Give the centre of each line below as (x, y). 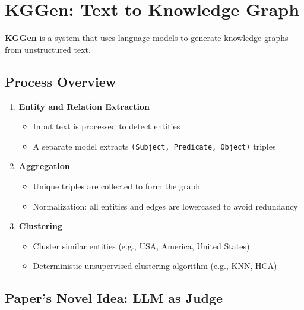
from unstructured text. (48, 49)
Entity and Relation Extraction (84, 106)
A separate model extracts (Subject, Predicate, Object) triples (154, 146)
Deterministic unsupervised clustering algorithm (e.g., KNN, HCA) (155, 266)
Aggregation (44, 166)
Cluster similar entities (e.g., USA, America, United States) (141, 246)
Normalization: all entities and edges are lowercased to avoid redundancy (165, 206)
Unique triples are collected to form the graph (116, 186)
